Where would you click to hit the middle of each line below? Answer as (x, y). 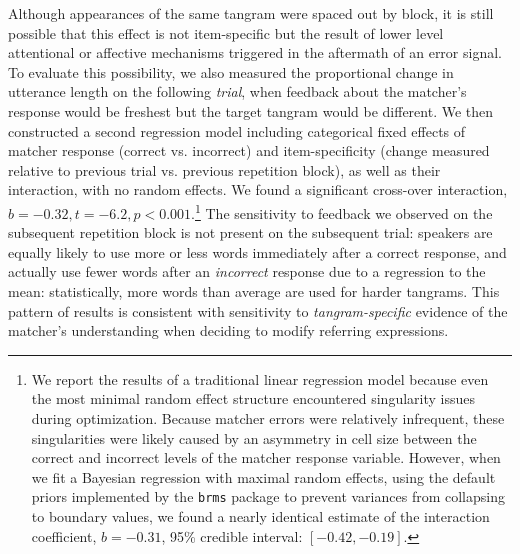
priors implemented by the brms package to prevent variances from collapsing (268, 496)
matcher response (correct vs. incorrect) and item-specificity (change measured (249, 150)
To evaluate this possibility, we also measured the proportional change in (231, 71)
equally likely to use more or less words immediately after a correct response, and (257, 251)
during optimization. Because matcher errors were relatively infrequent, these (268, 417)
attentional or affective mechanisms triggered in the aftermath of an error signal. (255, 52)
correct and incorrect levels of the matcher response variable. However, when (266, 457)
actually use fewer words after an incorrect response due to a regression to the (247, 271)
